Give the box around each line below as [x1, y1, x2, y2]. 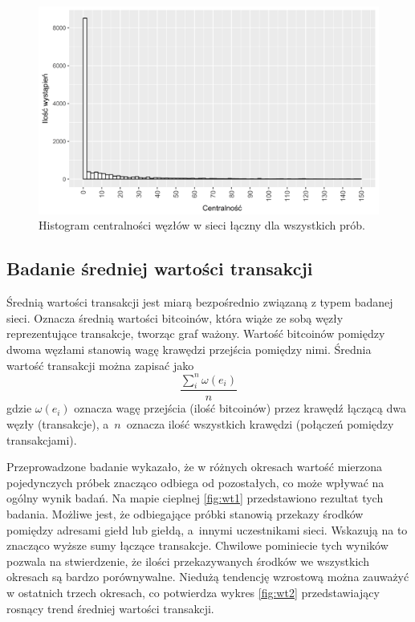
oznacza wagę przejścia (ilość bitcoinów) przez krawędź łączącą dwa [74, 400, 406, 417]
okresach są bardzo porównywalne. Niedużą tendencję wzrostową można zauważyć [6, 568, 409, 585]
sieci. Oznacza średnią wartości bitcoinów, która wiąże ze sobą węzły [6, 309, 344, 326]
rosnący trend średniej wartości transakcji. [6, 600, 214, 616]
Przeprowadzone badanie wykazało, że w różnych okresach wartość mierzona [6, 458, 383, 475]
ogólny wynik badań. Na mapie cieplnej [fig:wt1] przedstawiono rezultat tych [6, 490, 384, 506]
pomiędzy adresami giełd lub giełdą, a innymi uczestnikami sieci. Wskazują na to [6, 521, 408, 538]
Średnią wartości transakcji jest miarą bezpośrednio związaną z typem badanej [6, 294, 393, 311]
